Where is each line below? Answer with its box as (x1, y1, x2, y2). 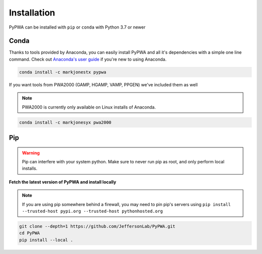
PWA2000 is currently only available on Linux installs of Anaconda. (22, 104, 156, 110)
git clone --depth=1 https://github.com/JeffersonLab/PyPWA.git (19, 223, 176, 229)
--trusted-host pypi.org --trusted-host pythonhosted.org (22, 208, 163, 214)
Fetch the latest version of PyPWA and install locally (9, 179, 116, 185)
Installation (9, 7, 55, 18)
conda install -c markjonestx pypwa (19, 69, 107, 75)
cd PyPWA (19, 230, 40, 236)
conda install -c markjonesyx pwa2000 (19, 119, 112, 125)
